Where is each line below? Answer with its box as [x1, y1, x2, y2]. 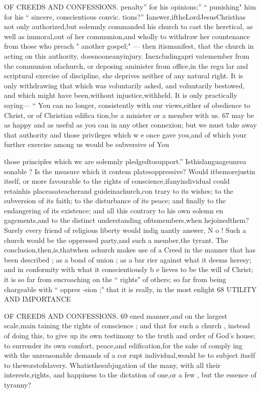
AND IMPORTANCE [4, 294, 71, 304]
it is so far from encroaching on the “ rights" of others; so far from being [4, 274, 226, 285]
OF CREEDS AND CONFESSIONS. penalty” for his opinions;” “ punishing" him [4, 2, 256, 12]
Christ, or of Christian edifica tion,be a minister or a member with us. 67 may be [4, 109, 254, 120]
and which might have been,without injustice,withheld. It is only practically [4, 90, 237, 100]
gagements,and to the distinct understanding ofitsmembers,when [4, 215, 202, 225]
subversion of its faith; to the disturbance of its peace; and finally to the [4, 195, 226, 206]
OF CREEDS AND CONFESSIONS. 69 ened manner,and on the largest [4, 310, 227, 321]
